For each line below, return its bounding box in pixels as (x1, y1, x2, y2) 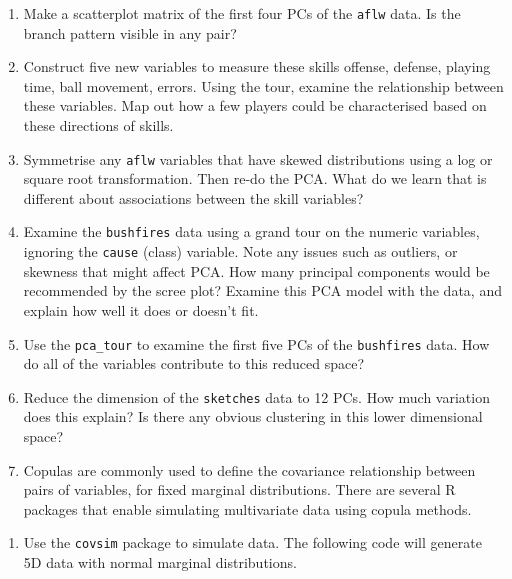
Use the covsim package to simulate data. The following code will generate (23, 532, 482, 553)
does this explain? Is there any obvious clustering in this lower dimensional (23, 406, 483, 427)
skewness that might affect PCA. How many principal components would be (23, 260, 490, 281)
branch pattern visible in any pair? (23, 22, 237, 43)
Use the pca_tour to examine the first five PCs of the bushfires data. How (23, 333, 490, 354)
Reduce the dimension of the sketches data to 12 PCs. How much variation (23, 386, 490, 407)
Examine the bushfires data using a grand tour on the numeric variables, (23, 221, 480, 242)
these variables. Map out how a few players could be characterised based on (23, 95, 487, 116)
